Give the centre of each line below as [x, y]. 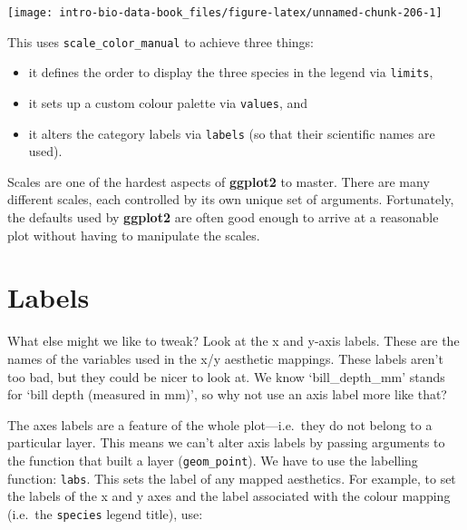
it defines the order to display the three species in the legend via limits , [231, 72]
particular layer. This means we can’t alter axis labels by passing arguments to [226, 442]
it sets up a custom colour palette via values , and [168, 102]
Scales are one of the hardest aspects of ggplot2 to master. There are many [219, 181]
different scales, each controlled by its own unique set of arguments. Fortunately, [231, 199]
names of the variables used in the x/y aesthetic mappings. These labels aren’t [225, 358]
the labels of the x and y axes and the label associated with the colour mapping [229, 496]
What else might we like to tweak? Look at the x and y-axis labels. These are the [233, 341]
